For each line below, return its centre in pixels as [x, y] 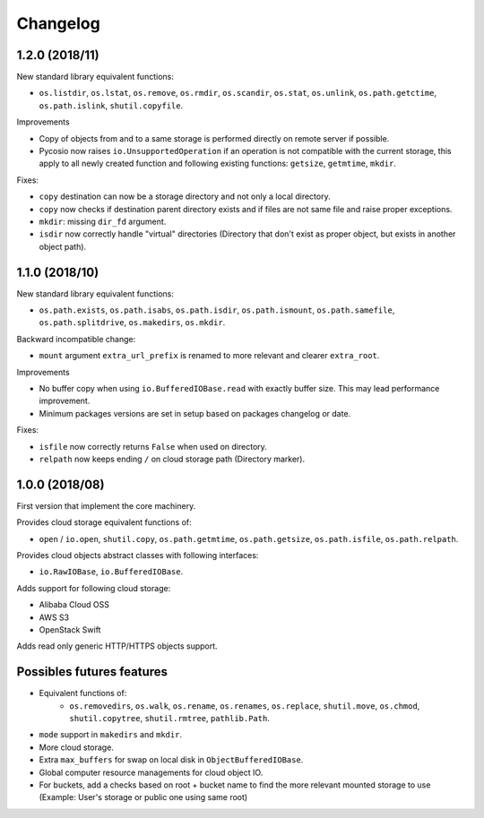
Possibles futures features [92, 672]
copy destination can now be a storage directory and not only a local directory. [185, 196]
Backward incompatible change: [76, 339]
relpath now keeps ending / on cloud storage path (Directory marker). [172, 459]
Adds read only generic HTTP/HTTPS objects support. [117, 646]
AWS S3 [54, 617]
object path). [63, 246]
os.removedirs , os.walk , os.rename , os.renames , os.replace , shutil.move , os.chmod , [245, 706]
